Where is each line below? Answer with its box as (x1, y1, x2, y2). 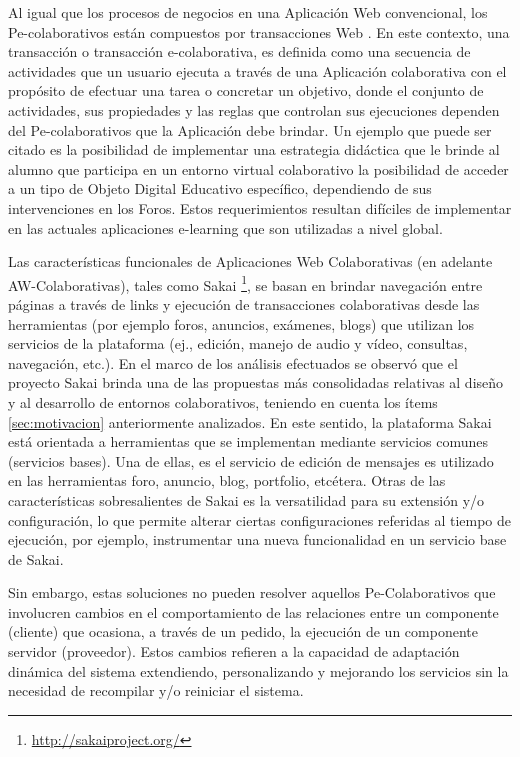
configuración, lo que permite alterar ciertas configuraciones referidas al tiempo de (8, 509, 511, 530)
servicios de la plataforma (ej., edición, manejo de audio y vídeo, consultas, (8, 333, 468, 354)
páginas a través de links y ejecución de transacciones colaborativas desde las (8, 293, 480, 314)
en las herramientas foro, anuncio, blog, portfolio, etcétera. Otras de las (8, 470, 446, 491)
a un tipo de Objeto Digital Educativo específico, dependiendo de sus (8, 178, 432, 199)
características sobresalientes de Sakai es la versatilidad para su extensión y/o (8, 489, 485, 510)
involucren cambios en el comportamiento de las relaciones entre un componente (8, 601, 499, 622)
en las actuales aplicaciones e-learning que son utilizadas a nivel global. (8, 217, 443, 238)
